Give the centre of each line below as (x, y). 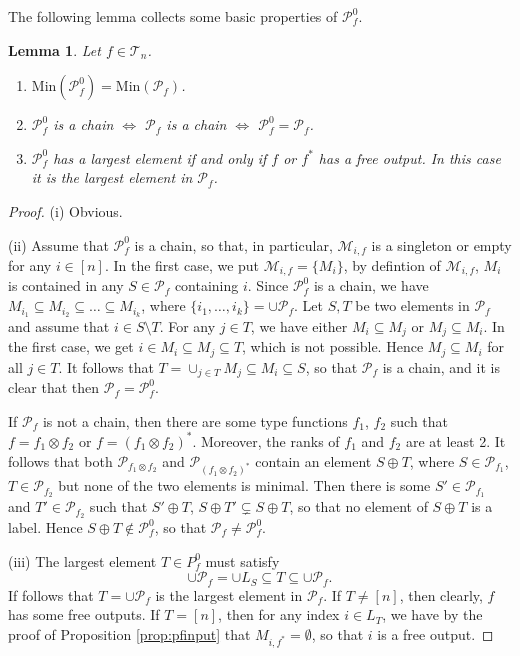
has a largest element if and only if (160, 157)
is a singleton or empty (441, 244)
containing (206, 285)
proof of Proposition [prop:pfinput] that (129, 633)
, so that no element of (358, 506)
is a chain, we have (371, 285)
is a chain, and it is (441, 366)
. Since (268, 285)
